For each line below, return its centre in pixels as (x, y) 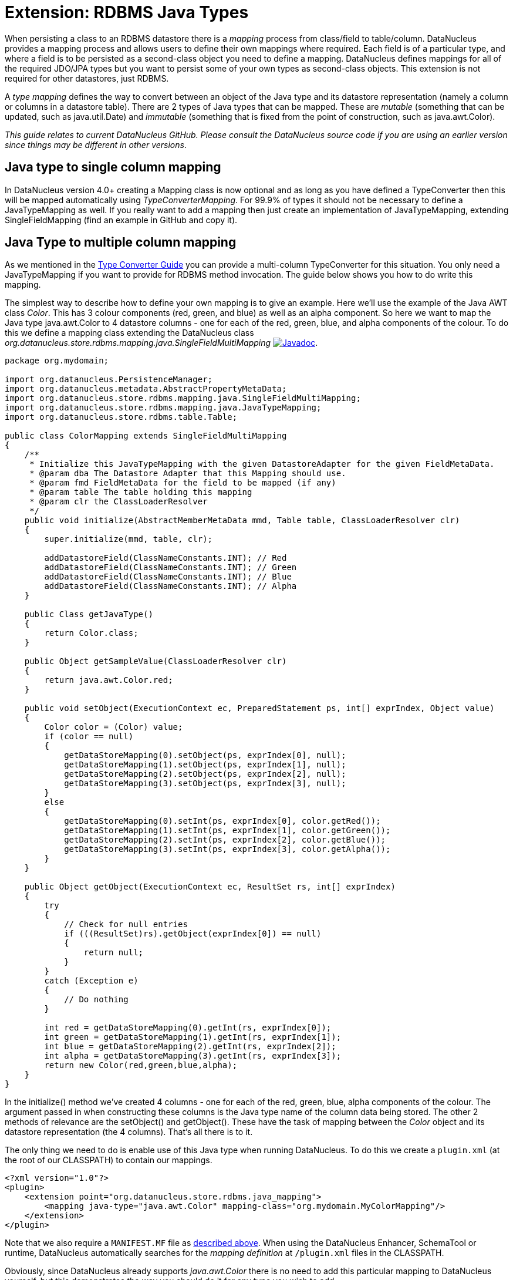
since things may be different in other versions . (96, 144)
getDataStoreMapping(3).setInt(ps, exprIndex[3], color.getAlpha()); (227, 849)
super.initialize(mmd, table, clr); (129, 539)
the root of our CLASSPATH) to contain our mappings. (109, 1160)
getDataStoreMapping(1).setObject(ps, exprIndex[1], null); (205, 765)
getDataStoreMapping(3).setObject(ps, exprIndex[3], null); (205, 784)
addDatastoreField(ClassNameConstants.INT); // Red (166, 558)
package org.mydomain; (57, 361)
